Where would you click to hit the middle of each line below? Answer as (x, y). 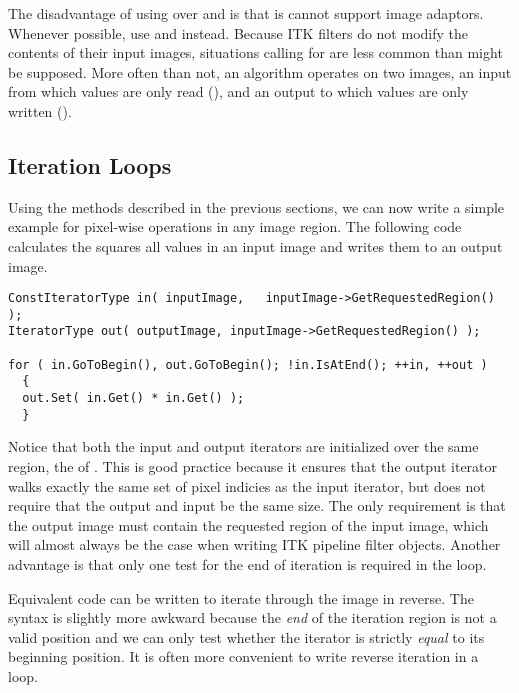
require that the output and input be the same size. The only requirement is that (257, 505)
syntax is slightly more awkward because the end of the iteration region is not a (252, 617)
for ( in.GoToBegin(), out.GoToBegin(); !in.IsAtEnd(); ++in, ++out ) (248, 364)
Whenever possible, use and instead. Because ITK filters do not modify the (238, 32)
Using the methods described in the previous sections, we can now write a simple (256, 206)
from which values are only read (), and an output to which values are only (238, 91)
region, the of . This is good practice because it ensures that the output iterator (253, 465)
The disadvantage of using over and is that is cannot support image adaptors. (246, 13)
